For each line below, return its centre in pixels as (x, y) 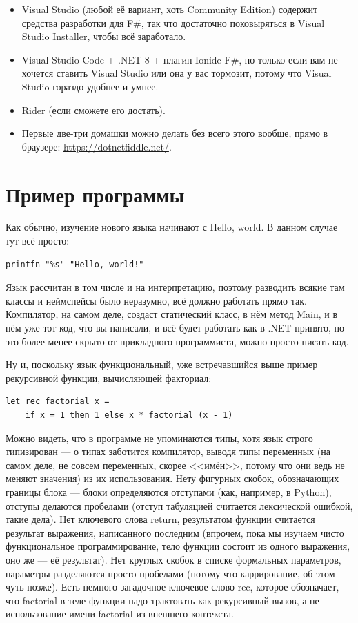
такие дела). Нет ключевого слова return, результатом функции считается (160, 519)
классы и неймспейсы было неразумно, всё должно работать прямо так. (156, 300)
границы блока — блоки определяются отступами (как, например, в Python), (169, 491)
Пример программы (95, 194)
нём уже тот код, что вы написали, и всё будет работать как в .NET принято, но (175, 328)
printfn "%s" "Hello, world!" (75, 264)
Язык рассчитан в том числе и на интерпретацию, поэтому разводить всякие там (175, 287)
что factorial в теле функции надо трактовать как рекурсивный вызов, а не (162, 600)
